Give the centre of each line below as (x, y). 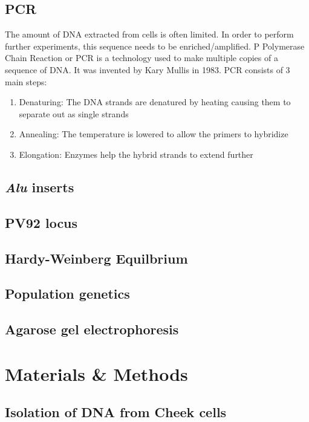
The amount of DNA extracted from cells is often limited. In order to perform (149, 34)
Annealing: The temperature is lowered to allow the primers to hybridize (154, 134)
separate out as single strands (74, 113)
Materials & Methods (96, 373)
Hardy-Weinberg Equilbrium (96, 258)
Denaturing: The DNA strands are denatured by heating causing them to (155, 102)
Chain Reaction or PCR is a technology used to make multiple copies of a (141, 58)
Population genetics (67, 294)
